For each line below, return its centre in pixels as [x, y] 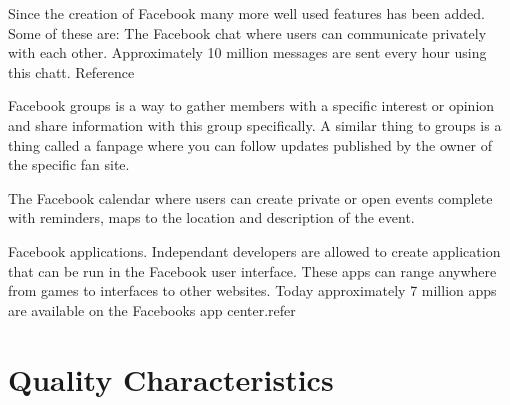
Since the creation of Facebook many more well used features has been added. [246, 13]
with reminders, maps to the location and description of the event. [211, 217]
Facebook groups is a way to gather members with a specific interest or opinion [251, 105]
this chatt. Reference [71, 71]
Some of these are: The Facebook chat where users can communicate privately [247, 32]
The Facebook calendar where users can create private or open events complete [250, 197]
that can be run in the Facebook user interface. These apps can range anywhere [252, 270]
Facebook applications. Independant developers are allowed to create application [254, 250]
